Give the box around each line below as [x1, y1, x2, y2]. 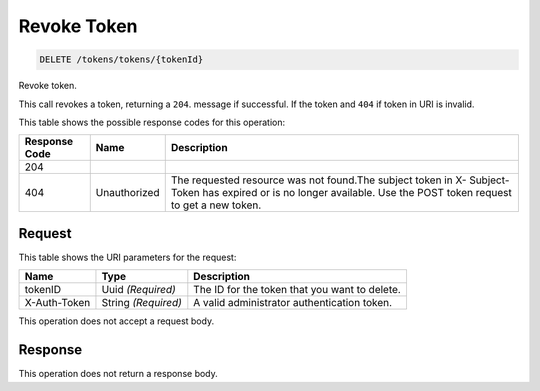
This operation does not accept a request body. [18, 315, 215, 327]
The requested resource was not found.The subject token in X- [170, 173, 467, 187]
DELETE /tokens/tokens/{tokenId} [39, 54, 204, 65]
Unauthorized [95, 186, 160, 200]
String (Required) [101, 296, 182, 310]
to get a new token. [170, 198, 262, 212]
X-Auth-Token [24, 296, 91, 310]
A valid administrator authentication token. [193, 296, 393, 310]
